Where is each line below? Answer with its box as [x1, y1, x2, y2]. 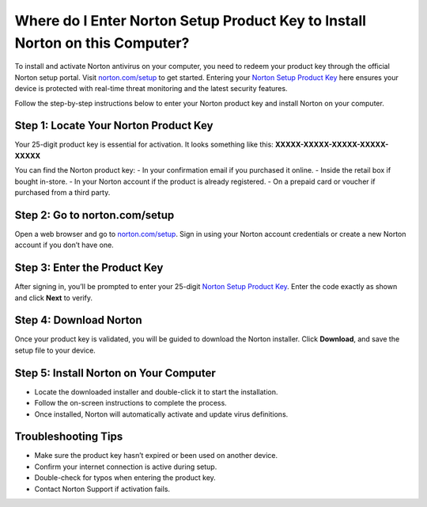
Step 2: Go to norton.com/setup [14, 208, 175, 222]
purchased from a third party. [14, 187, 111, 197]
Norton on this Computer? [14, 34, 190, 51]
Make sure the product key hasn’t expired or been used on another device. [34, 451, 278, 460]
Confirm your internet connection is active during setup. [34, 462, 217, 471]
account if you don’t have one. [14, 240, 114, 250]
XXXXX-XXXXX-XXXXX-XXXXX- [275, 139, 389, 150]
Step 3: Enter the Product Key [14, 261, 164, 275]
